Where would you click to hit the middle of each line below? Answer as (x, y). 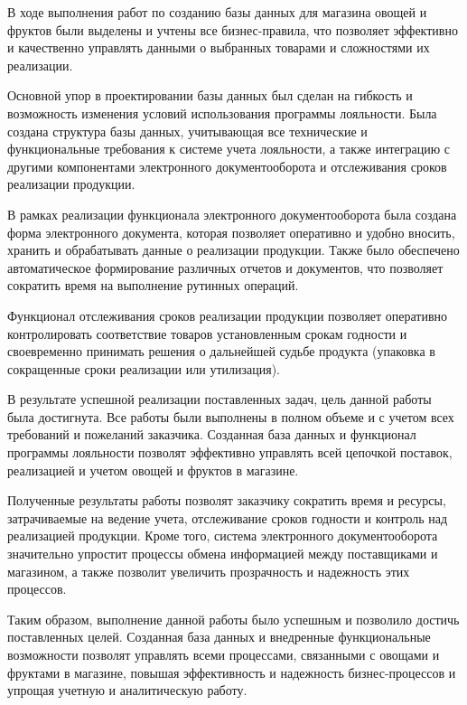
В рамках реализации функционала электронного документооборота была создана (232, 214)
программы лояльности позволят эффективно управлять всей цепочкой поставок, (230, 452)
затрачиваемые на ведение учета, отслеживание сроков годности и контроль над (228, 517)
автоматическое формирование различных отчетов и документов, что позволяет (225, 267)
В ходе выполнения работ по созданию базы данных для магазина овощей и (217, 12)
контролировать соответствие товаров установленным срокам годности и (207, 333)
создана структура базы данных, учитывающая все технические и (187, 131)
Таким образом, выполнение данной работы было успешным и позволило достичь (233, 619)
